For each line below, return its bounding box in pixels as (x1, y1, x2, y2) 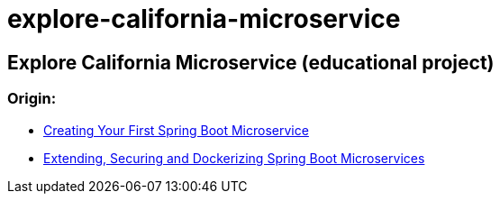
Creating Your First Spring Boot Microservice (43, 122, 309, 138)
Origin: (7, 89, 57, 108)
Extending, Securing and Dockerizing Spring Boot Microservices (43, 150, 425, 166)
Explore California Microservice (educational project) (7, 50, 495, 74)
